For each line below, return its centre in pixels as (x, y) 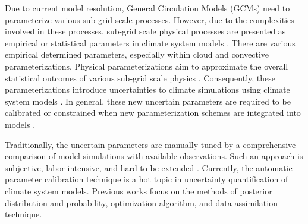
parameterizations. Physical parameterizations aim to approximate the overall (147, 66)
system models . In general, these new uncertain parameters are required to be (148, 101)
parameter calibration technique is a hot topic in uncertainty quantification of (147, 179)
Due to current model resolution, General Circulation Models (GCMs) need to (147, 8)
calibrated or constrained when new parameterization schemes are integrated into (153, 113)
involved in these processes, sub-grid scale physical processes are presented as (145, 31)
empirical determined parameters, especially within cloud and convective (137, 54)
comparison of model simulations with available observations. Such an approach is (154, 156)
